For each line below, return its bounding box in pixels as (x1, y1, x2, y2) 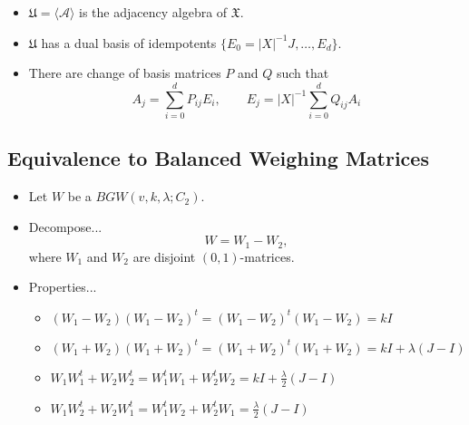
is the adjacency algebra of (79, 3, 228, 21)
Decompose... (28, 217, 103, 236)
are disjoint (132, 246, 196, 266)
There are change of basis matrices (28, 63, 221, 82)
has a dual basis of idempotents (41, 33, 217, 52)
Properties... (28, 277, 97, 296)
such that (276, 63, 329, 82)
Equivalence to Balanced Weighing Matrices (7, 144, 429, 172)
